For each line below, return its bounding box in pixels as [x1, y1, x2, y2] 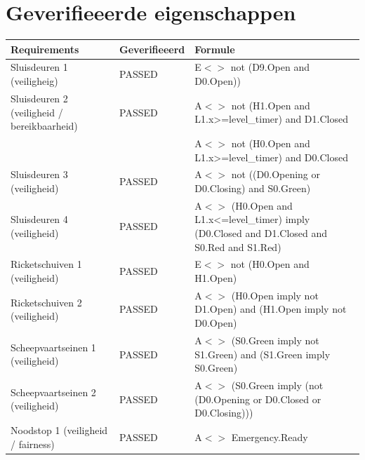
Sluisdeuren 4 [11, 212, 68, 226]
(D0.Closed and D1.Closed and [194, 226, 328, 240]
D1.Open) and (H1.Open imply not [194, 302, 347, 316]
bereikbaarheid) [11, 119, 78, 133]
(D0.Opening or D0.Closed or [194, 391, 321, 406]
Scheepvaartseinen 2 [11, 384, 96, 399]
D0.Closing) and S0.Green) [194, 180, 311, 195]
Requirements [11, 41, 79, 56]
